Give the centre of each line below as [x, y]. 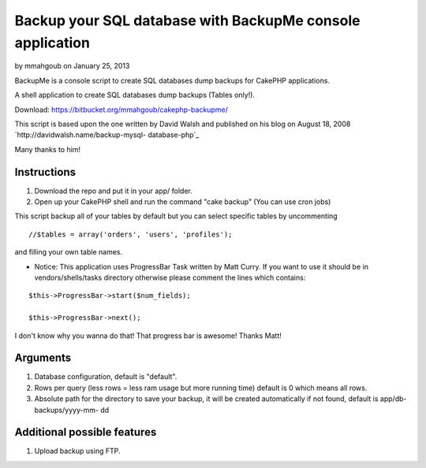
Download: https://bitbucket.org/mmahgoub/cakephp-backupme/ [121, 110]
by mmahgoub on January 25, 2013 [72, 66]
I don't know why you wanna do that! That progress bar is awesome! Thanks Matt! [148, 336]
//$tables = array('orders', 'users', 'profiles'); [131, 234]
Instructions [45, 172]
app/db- [393, 399]
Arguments [43, 358]
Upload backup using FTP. [77, 451]
